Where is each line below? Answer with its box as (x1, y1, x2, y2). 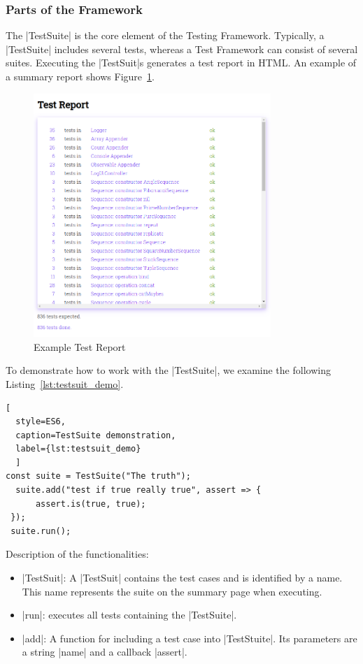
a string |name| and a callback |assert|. (22, 644, 187, 659)
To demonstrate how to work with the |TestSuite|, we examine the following (6, 363, 331, 377)
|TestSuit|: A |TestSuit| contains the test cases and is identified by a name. (22, 570, 343, 585)
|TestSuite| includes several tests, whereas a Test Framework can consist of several (6, 41, 358, 56)
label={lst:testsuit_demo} (15, 444, 141, 454)
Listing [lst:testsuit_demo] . (6, 376, 124, 391)
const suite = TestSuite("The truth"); (6, 471, 191, 482)
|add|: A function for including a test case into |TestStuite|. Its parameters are (22, 630, 357, 645)
